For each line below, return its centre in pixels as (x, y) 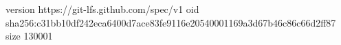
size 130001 (29, 36)
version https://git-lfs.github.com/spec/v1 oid (102, 9)
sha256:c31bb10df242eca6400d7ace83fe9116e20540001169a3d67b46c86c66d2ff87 (171, 22)
